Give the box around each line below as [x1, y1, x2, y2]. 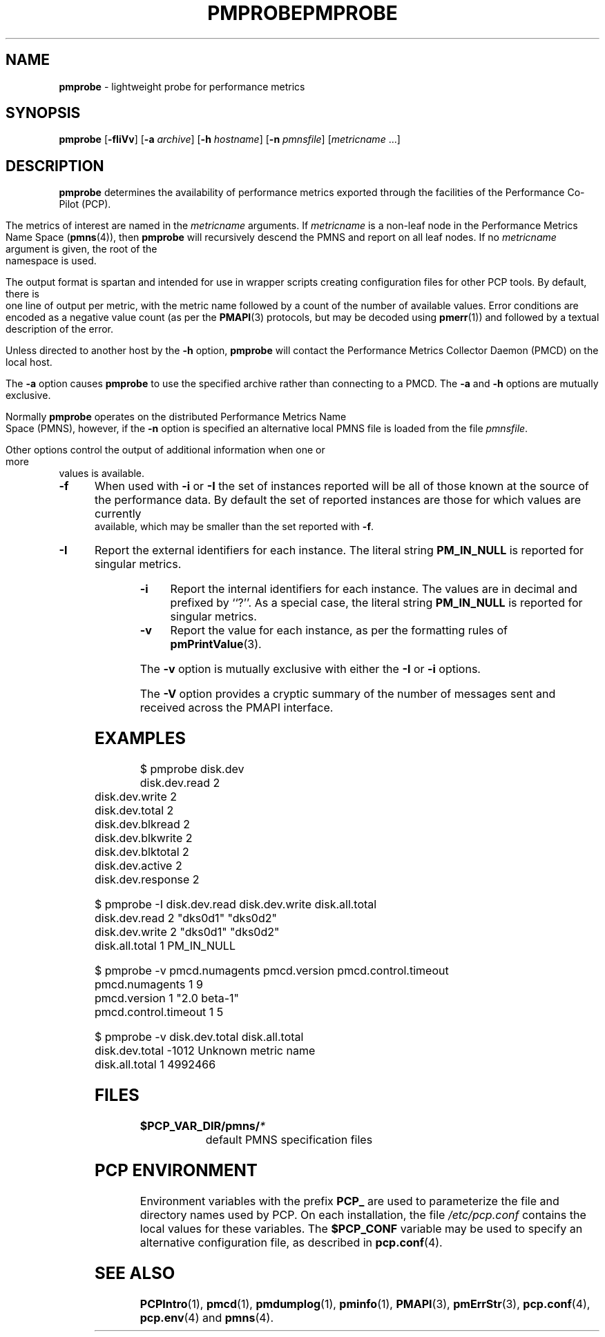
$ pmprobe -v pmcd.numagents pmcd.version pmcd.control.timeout [94, 964, 449, 978]
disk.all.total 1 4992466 [94, 1057, 216, 1072]
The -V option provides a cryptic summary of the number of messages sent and [140, 687, 556, 701]
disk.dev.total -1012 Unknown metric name [94, 1044, 316, 1058]
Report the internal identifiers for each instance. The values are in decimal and [170, 582, 577, 596]
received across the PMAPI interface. [140, 701, 334, 715]
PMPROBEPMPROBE [207, 1, 398, 25]
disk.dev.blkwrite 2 [94, 831, 193, 846]
